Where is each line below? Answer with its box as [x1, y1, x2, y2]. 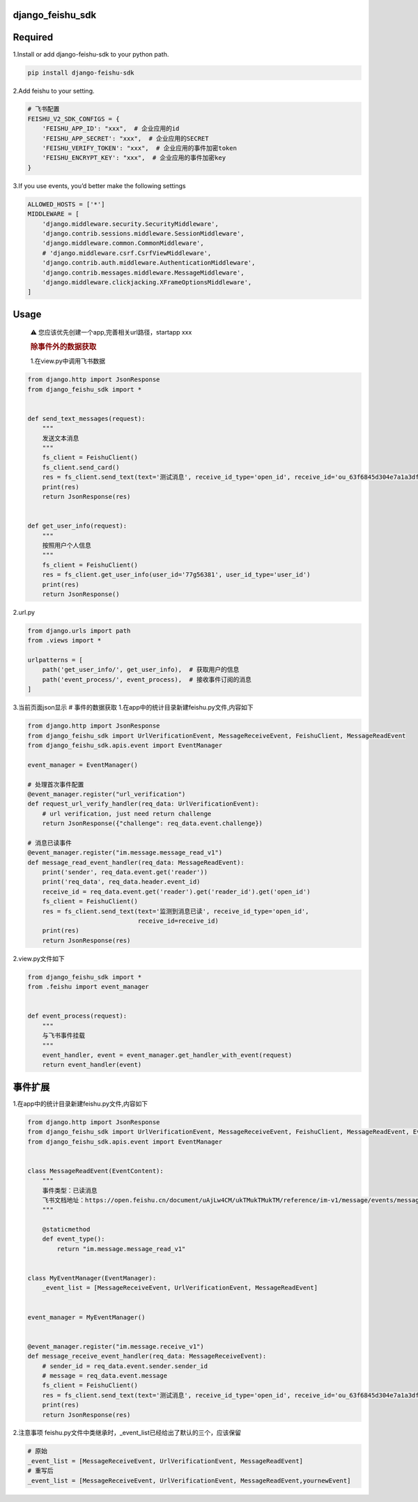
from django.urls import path [27, 627, 131, 634]
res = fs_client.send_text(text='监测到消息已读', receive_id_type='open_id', [42, 907, 309, 915]
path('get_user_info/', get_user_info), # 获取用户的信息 [42, 666, 240, 674]
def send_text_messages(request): [27, 415, 146, 422]
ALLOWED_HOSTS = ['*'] [27, 200, 105, 208]
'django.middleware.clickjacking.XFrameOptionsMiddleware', [42, 278, 252, 286]
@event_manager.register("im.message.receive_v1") [27, 1342, 205, 1350]
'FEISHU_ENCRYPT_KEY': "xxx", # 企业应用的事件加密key [42, 154, 226, 162]
